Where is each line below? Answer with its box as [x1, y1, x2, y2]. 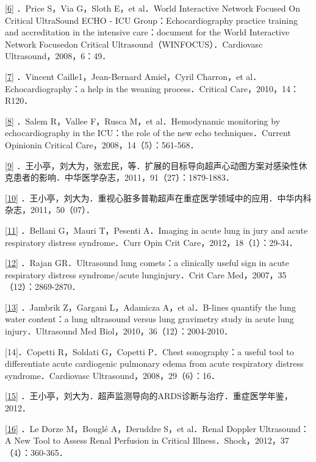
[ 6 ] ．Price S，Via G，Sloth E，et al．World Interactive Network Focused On [5, 2, 300, 14]
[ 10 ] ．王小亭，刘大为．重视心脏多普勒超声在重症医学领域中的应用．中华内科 [5, 191, 312, 204]
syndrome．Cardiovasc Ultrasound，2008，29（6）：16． [5, 369, 220, 381]
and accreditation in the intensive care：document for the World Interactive [5, 26, 290, 38]
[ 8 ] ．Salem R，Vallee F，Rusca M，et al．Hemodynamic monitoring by [5, 114, 281, 127]
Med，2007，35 [227, 268, 287, 281]
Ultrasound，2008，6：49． [5, 49, 111, 62]
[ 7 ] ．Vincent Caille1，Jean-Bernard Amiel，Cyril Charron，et [5, 70, 243, 82]
